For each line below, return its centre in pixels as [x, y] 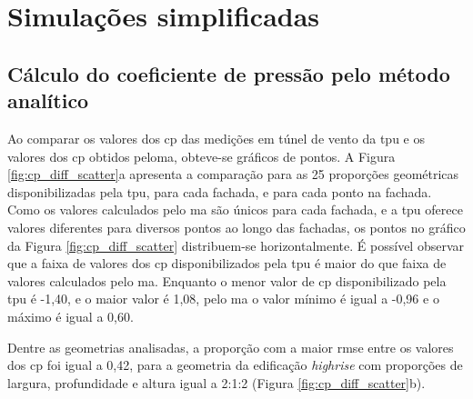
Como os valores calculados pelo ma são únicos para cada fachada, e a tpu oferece [235, 209]
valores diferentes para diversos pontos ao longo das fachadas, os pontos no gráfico [236, 227]
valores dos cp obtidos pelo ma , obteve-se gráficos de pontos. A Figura [201, 156]
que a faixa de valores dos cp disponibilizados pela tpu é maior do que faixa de [227, 263]
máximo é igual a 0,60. [70, 316]
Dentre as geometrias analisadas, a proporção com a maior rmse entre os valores [231, 347]
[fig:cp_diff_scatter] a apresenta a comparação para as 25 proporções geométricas [233, 174]
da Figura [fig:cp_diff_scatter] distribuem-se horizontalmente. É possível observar [236, 245]
